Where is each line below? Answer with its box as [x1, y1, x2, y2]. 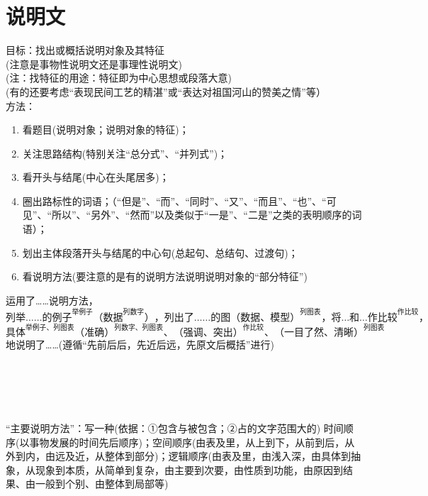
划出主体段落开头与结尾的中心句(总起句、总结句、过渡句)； [22, 245, 298, 260]
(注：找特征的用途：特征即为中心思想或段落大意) [6, 70, 232, 85]
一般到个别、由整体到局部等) [35, 476, 169, 491]
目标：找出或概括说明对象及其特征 [6, 43, 164, 57]
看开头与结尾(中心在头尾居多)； [22, 170, 169, 184]
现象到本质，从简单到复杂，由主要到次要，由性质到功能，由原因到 [35, 462, 343, 477]
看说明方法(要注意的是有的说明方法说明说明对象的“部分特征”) [22, 269, 308, 284]
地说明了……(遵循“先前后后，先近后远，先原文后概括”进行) [6, 337, 274, 352]
